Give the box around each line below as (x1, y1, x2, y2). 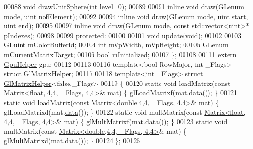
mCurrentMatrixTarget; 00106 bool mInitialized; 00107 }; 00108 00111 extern (4, 49, 237, 59)
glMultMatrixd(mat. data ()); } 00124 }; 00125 (4, 135, 140, 146)
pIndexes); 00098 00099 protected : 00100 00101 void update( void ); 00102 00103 (4, 30, 242, 40)
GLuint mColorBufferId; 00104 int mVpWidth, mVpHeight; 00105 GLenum (4, 40, 229, 50)
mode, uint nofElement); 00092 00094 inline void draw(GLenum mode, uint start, (4, 11, 248, 21)
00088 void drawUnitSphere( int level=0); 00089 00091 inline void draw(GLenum (4, 1, 244, 11)
